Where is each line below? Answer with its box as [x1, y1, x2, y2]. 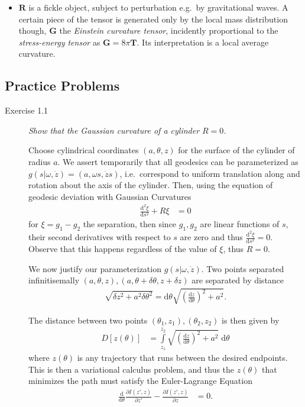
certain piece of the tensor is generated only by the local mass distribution [18, 12, 288, 25]
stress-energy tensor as [18, 35, 100, 48]
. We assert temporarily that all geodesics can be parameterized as [57, 155, 298, 167]
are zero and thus [180, 231, 243, 243]
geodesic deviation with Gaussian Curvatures [28, 190, 192, 202]
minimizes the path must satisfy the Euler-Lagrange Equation [28, 374, 252, 387]
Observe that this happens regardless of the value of [28, 243, 217, 255]
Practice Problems [5, 76, 120, 95]
